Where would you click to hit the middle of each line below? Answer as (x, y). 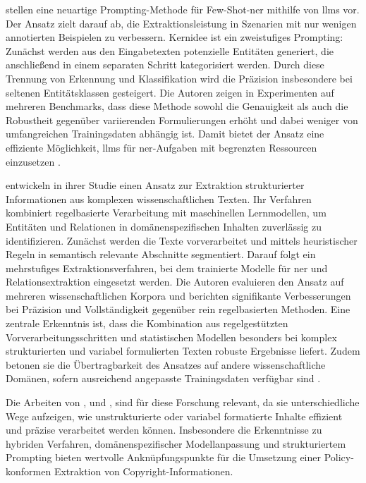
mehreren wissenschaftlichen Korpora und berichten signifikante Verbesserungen (178, 295)
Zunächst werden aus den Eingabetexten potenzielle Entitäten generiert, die (170, 50)
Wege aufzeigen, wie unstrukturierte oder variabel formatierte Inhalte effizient (174, 416)
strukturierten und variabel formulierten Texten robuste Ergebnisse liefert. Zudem (183, 351)
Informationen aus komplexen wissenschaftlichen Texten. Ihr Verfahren (159, 198)
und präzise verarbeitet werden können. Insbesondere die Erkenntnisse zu (164, 430)
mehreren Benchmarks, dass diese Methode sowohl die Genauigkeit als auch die (177, 106)
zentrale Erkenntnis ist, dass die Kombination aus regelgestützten (147, 323)
